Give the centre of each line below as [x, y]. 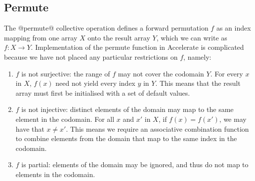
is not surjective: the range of [66, 73]
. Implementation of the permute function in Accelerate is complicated [137, 47]
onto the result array [119, 37]
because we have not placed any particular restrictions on [91, 56]
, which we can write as [192, 37]
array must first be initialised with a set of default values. [103, 92]
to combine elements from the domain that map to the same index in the [126, 138]
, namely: [197, 56]
